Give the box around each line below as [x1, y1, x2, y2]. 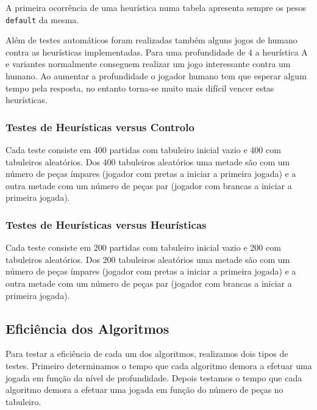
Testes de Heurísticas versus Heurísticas [5, 217, 207, 232]
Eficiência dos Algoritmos [5, 318, 169, 337]
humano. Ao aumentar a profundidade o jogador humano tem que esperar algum [5, 70, 307, 82]
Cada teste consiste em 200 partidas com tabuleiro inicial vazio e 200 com [5, 241, 281, 254]
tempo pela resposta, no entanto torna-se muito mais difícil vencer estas [5, 81, 274, 94]
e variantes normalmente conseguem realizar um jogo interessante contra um [5, 57, 291, 70]
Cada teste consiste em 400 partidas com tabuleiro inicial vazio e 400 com [5, 143, 281, 156]
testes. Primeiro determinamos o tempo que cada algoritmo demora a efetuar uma [5, 359, 312, 372]
